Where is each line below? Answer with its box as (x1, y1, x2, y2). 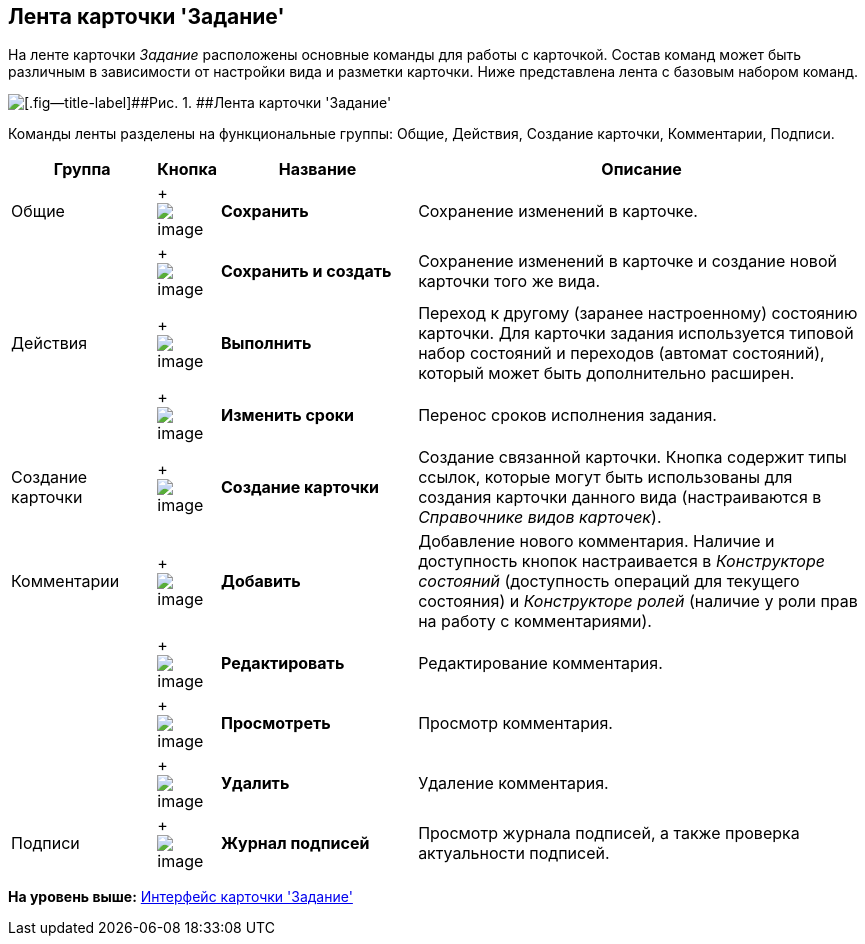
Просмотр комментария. (418, 713, 613, 734)
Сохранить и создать (221, 261, 392, 282)
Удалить (221, 773, 290, 794)
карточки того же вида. (418, 271, 600, 292)
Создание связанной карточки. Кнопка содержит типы (418, 447, 847, 468)
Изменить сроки (221, 405, 355, 426)
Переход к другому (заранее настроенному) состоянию (418, 303, 858, 324)
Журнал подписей (221, 833, 370, 854)
